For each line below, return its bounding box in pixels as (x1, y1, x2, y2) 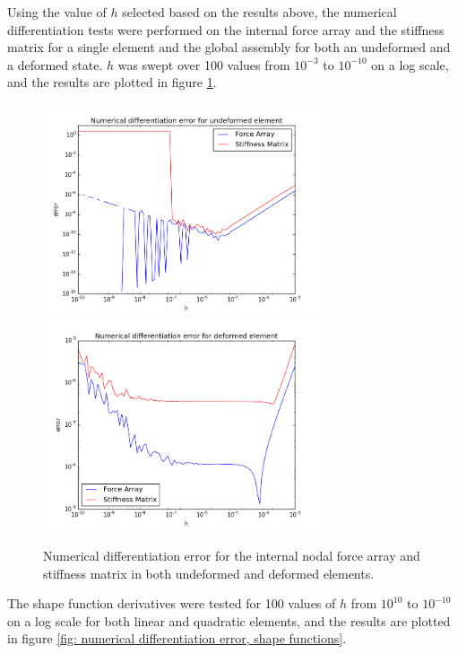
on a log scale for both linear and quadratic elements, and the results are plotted (7, 611, 451, 630)
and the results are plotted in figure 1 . (7, 73, 217, 92)
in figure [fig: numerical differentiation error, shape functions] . (7, 629, 347, 648)
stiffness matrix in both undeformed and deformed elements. (43, 563, 375, 582)
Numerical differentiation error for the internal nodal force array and (43, 546, 420, 564)
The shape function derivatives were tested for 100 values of (7, 594, 336, 613)
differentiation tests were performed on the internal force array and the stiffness (7, 20, 445, 39)
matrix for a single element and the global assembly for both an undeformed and (7, 38, 451, 57)
